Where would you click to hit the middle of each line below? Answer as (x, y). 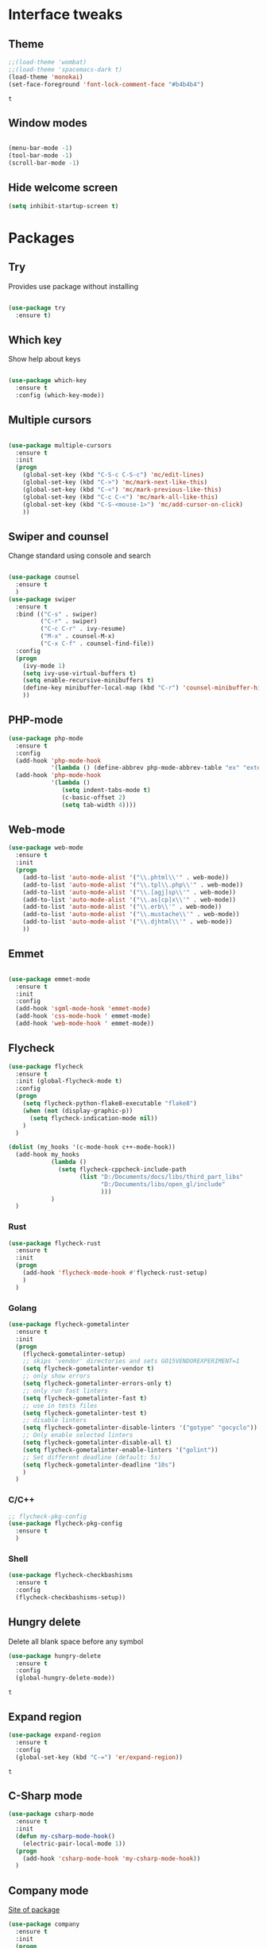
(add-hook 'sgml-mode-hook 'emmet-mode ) (83, 1009)
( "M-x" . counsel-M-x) (77, 636)
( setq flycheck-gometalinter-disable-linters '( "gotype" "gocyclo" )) (140, 1428)
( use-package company (44, 1924)
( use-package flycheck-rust (55, 1243)
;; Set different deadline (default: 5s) (92, 1457)
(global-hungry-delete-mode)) (65, 1678)
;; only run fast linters (66, 1391)
